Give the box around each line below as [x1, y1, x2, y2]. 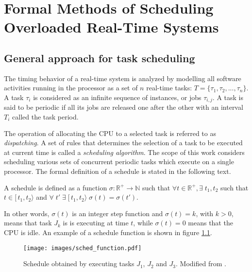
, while [133, 218, 153, 228]
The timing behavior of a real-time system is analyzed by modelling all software [4, 73, 241, 83]
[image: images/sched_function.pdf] [23, 244, 142, 252]
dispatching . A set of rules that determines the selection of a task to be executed [4, 137, 243, 148]
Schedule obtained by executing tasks [23, 258, 134, 269]
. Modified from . [175, 258, 226, 269]
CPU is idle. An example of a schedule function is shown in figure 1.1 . [4, 227, 212, 237]
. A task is [212, 92, 243, 102]
